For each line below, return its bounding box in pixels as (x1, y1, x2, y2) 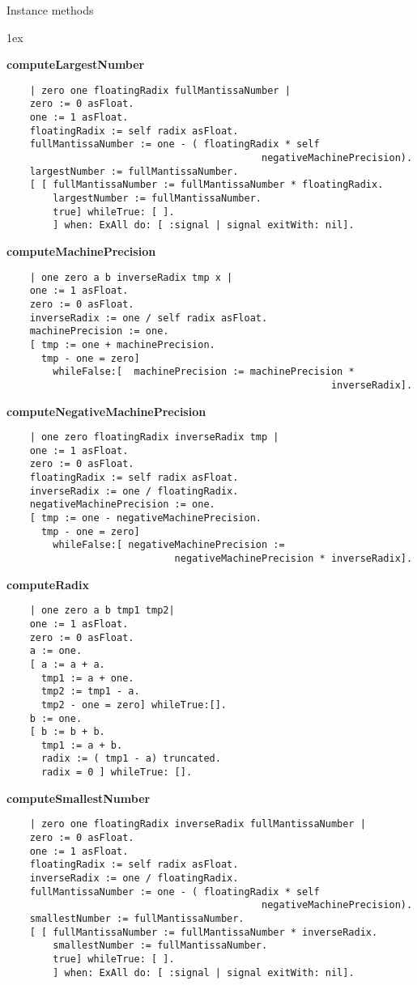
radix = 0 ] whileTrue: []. (40, 766, 193, 779)
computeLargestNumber (6, 56, 145, 73)
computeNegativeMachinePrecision (6, 402, 206, 419)
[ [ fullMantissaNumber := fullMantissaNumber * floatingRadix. (29, 179, 384, 191)
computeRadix (6, 575, 89, 592)
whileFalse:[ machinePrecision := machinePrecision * (53, 366, 355, 378)
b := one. (29, 712, 83, 724)
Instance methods (6, 2, 94, 18)
